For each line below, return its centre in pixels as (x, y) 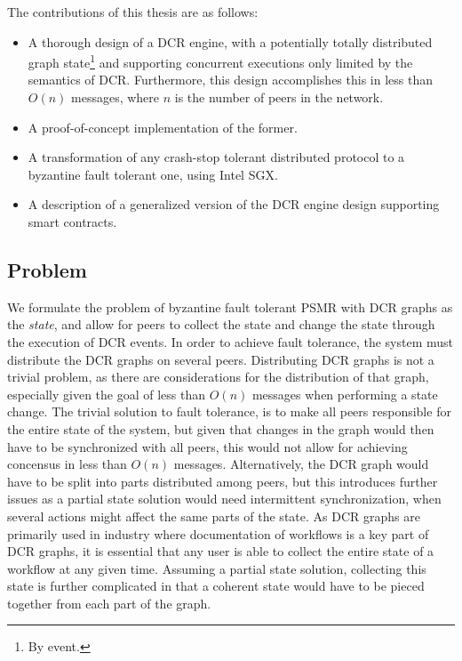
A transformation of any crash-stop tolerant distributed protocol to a (216, 157)
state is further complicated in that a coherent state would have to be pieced (216, 586)
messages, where (115, 97)
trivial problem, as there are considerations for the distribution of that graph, (218, 377)
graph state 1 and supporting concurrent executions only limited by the (220, 61)
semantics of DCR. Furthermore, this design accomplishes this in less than (230, 80)
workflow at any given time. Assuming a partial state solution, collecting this (217, 568)
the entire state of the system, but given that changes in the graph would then (221, 428)
